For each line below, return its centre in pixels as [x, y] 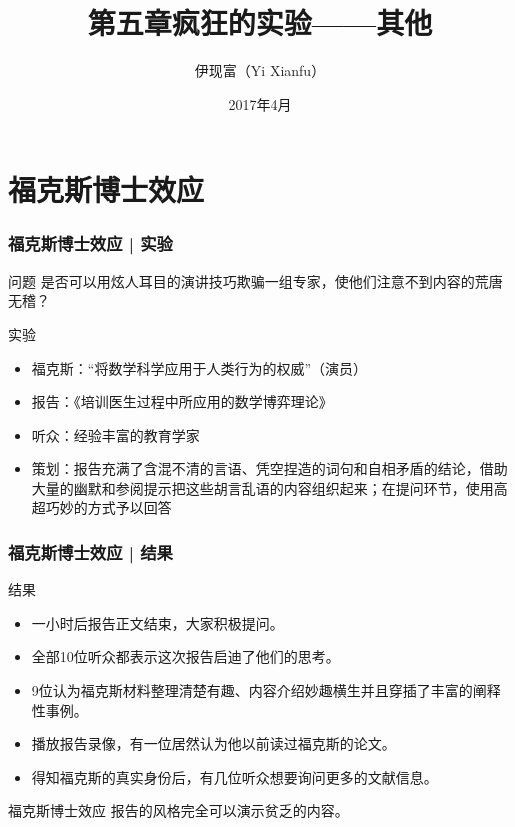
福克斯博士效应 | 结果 [90, 551]
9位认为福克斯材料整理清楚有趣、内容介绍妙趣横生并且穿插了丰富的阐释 [266, 690]
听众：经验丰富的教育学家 [115, 434]
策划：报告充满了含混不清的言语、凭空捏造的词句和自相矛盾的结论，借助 [269, 468]
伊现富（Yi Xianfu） [260, 70]
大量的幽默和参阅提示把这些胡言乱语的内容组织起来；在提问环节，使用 [262, 487]
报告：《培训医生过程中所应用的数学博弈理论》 [182, 401]
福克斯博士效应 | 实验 [90, 243]
